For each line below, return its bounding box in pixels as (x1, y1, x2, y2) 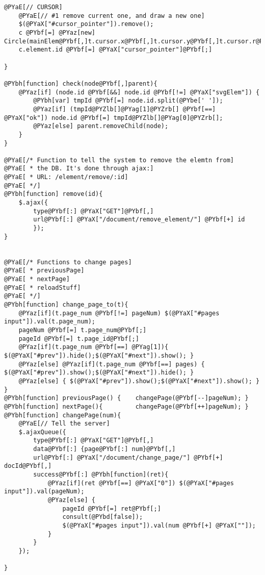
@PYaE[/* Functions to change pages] (4, 258, 132, 266)
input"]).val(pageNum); (4, 488, 85, 495)
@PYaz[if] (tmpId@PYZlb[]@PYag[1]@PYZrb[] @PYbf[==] (33, 105, 216, 113)
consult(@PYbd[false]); (62, 513, 143, 521)
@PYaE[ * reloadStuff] (4, 284, 81, 291)
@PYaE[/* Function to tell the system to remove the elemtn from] (4, 156, 234, 164)
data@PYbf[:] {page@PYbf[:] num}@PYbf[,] (33, 445, 176, 453)
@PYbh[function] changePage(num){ (4, 411, 121, 419)
